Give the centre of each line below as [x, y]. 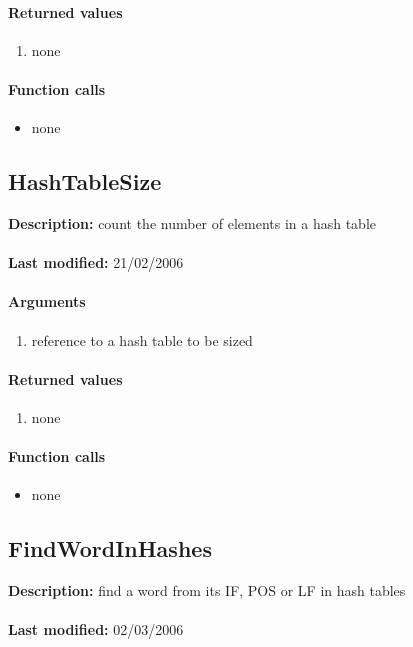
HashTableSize [85, 181]
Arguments [47, 301]
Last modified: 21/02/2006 [96, 262]
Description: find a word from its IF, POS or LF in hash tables [207, 590]
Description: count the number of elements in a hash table [192, 222]
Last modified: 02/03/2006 [96, 629]
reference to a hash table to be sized [142, 339]
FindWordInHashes [110, 548]
